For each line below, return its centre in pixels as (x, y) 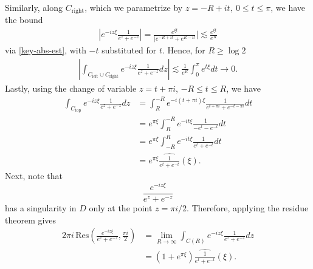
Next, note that (34, 176)
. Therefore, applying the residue (248, 208)
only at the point (121, 208)
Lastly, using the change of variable (71, 88)
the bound (24, 20)
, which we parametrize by (134, 7)
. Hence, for (184, 50)
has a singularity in (41, 208)
